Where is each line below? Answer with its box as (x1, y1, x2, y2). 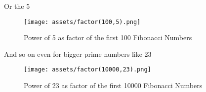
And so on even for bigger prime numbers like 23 (4, 48, 152, 59)
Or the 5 (4, 1, 30, 11)
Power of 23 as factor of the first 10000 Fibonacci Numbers (24, 80, 203, 91)
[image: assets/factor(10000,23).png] (24, 66, 151, 73)
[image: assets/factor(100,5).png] (24, 18, 141, 25)
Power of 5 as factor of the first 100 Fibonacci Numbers (24, 32, 192, 43)
